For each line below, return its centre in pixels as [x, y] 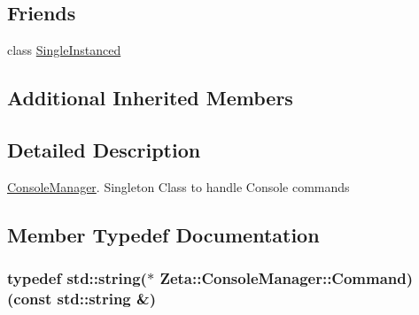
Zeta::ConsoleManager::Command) [287, 278]
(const [30, 298]
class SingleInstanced [64, 50]
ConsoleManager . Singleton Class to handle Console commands [178, 186]
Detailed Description [104, 149]
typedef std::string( [77, 278]
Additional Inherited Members [150, 98]
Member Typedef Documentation [163, 234]
